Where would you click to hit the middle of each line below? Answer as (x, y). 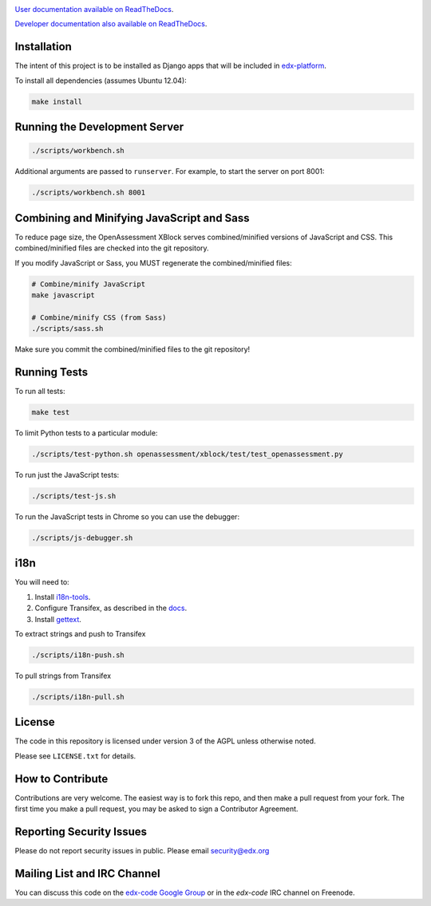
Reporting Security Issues (81, 831)
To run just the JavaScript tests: (67, 475)
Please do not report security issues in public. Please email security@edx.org (142, 850)
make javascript (63, 295)
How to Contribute (61, 779)
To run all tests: (40, 391)
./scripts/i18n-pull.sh (78, 697)
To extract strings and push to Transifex (80, 633)
